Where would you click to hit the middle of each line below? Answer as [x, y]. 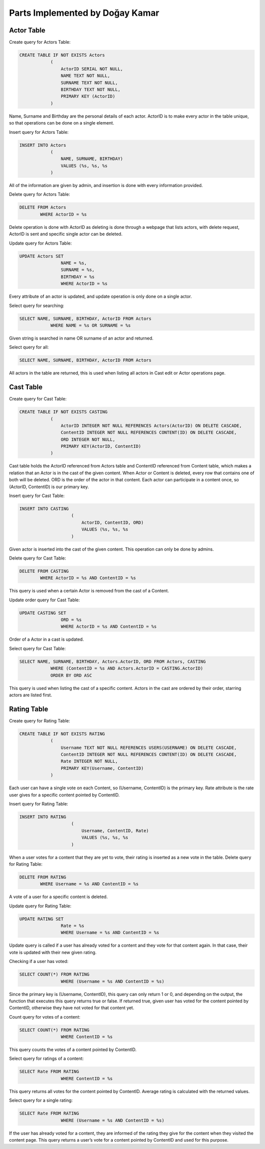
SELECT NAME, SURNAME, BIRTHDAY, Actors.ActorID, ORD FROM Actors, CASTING [113, 661]
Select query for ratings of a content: [46, 1058]
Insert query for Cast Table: [37, 496]
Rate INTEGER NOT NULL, [89, 761]
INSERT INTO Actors [43, 145]
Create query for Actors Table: [40, 42]
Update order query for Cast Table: [45, 600]
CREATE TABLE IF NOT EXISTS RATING [62, 734]
